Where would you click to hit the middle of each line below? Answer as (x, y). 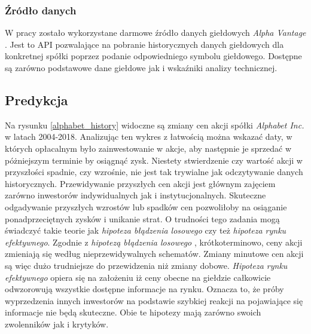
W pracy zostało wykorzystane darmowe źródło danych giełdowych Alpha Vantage (155, 33)
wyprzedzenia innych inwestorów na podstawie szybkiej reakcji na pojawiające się (154, 300)
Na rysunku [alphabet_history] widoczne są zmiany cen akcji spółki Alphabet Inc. (155, 125)
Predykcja (36, 99)
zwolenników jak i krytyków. (57, 324)
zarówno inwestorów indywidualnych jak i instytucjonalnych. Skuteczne (135, 195)
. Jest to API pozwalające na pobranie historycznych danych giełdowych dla (144, 44)
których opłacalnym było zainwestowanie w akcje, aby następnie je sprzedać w (148, 148)
